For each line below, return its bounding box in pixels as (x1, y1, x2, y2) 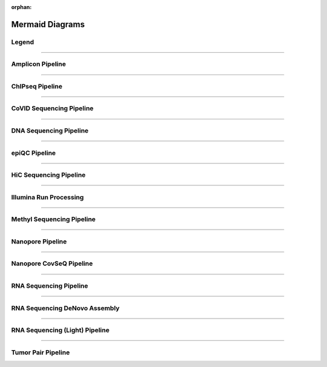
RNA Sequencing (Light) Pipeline (11, 326, 110, 334)
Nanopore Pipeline (11, 237, 67, 245)
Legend (11, 38, 35, 46)
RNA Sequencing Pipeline (11, 282, 88, 290)
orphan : (11, 4, 32, 10)
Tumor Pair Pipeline (11, 348, 70, 357)
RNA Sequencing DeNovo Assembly (11, 303, 120, 312)
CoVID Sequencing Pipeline (11, 104, 94, 113)
